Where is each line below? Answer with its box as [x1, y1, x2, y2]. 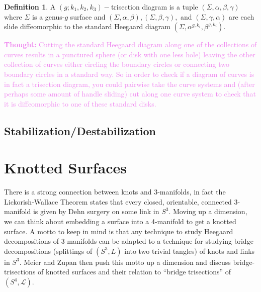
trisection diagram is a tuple [111, 2, 198, 12]
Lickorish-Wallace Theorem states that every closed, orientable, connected [4, 196, 232, 207]
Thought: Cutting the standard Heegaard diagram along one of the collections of [4, 39, 257, 50]
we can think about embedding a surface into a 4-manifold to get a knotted [4, 216, 236, 227]
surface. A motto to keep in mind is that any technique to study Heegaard [4, 226, 233, 236]
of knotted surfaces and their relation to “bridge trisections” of [38, 266, 231, 277]
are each [229, 11, 254, 22]
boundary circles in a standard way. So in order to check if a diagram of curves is [4, 68, 254, 79]
